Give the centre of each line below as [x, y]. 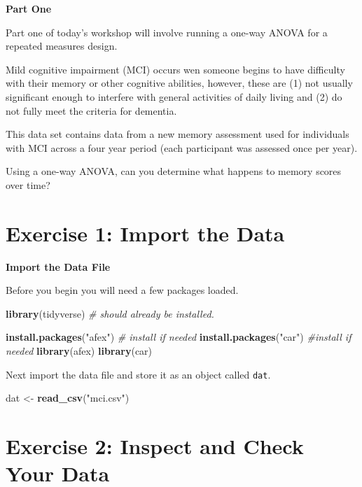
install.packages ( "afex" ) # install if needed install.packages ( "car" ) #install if [179, 337]
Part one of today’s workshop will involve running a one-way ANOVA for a [167, 32]
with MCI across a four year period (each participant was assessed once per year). [182, 147]
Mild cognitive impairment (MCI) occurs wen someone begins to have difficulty [175, 69]
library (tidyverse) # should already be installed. [110, 313]
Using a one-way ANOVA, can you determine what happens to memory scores [174, 171]
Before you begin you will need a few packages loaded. [122, 290]
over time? [28, 184]
